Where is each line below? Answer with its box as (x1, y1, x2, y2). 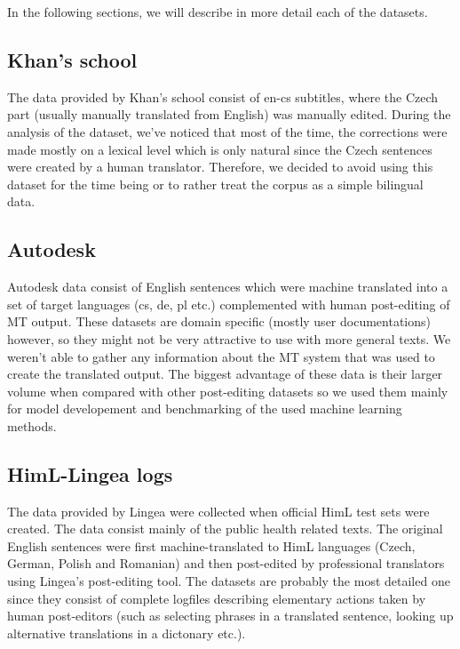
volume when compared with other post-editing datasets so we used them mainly (7, 381, 448, 400)
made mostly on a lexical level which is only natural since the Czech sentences (7, 140, 432, 158)
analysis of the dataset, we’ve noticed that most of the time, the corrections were (7, 122, 448, 140)
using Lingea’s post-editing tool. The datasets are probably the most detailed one (7, 572, 450, 590)
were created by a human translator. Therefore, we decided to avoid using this (7, 157, 433, 176)
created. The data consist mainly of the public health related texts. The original (7, 519, 443, 538)
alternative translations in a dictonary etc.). (7, 623, 246, 642)
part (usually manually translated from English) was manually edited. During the (7, 105, 451, 124)
